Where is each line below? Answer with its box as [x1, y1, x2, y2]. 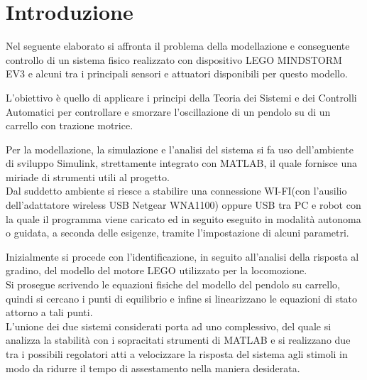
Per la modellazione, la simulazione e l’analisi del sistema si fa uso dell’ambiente [6, 141, 354, 156]
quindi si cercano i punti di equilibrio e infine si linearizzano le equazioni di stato [6, 291, 358, 305]
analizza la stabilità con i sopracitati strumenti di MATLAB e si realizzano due [6, 332, 351, 347]
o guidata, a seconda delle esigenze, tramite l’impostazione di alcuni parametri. [6, 225, 349, 240]
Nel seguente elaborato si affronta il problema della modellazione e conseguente [6, 38, 350, 53]
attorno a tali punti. [6, 305, 93, 320]
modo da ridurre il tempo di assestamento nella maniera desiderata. [6, 360, 300, 375]
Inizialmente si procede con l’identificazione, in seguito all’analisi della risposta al [6, 249, 359, 264]
